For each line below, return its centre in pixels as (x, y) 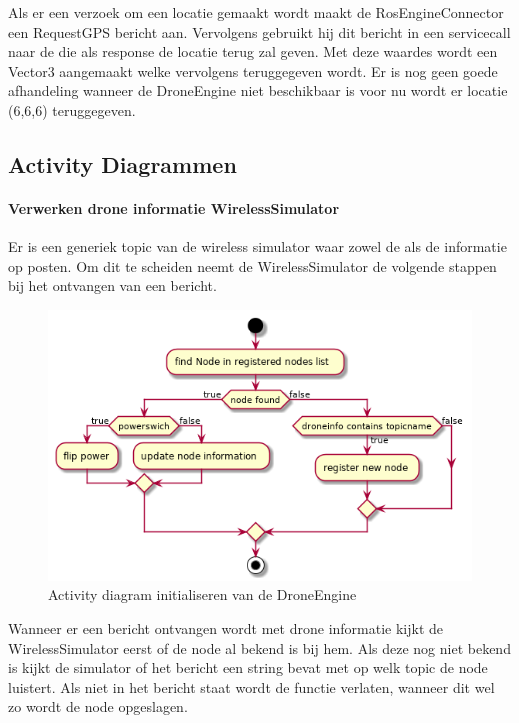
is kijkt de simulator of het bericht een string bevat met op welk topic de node (248, 667)
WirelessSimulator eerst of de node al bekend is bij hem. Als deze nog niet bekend (259, 647)
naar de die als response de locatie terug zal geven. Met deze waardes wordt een (253, 51)
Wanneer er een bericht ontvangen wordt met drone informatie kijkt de (226, 627)
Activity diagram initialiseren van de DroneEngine (202, 594)
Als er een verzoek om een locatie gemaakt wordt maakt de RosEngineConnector (256, 12)
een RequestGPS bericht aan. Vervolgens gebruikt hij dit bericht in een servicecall (259, 31)
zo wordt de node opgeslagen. (98, 706)
